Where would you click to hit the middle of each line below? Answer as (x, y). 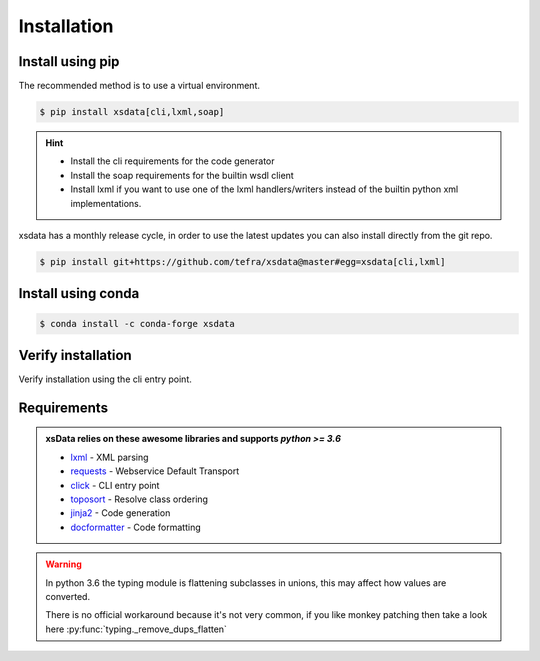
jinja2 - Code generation (120, 513)
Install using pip (69, 61)
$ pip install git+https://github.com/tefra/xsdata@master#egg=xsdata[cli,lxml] (242, 261)
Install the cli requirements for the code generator (172, 161)
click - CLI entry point (115, 485)
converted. (67, 596)
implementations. (106, 203)
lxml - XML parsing (109, 457)
